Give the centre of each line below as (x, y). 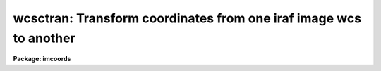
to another (44, 38)
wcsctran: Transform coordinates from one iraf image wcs (187, 18)
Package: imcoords (42, 59)
